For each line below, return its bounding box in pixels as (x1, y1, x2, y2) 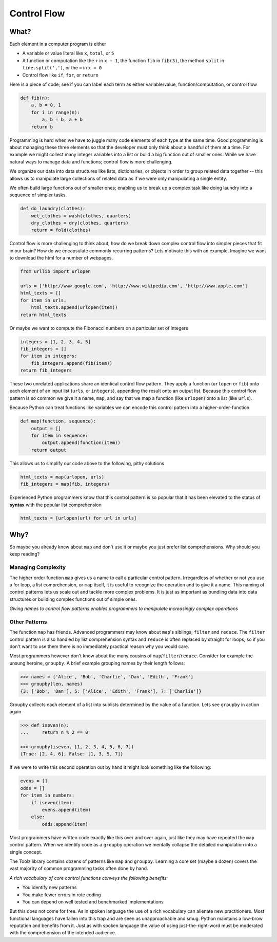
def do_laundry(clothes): (20, 206, 86, 212)
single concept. (9, 848, 43, 855)
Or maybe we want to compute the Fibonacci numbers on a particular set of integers (9, 325, 188, 331)
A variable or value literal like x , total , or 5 (22, 50, 114, 57)
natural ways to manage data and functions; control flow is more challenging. (9, 158, 173, 164)
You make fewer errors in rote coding (22, 892, 101, 898)
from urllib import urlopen (20, 269, 91, 274)
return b (31, 124, 53, 130)
